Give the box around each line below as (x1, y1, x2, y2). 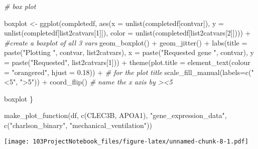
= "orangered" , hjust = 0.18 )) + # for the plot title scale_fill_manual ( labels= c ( (4, 66, 251, 77)
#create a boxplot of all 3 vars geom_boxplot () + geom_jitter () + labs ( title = (4, 37, 247, 47)
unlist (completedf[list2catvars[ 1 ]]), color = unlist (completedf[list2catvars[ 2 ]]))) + (4, 27, 251, 38)
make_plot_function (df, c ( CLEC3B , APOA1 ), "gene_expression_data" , (4, 110, 227, 120)
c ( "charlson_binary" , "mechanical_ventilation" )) (4, 119, 152, 130)
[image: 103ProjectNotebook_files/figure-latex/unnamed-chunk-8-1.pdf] (4, 137, 248, 145)
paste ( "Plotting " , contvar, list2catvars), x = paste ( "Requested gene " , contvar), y (4, 47, 254, 57)
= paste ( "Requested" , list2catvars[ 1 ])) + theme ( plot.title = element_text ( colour (4, 56, 250, 67)
